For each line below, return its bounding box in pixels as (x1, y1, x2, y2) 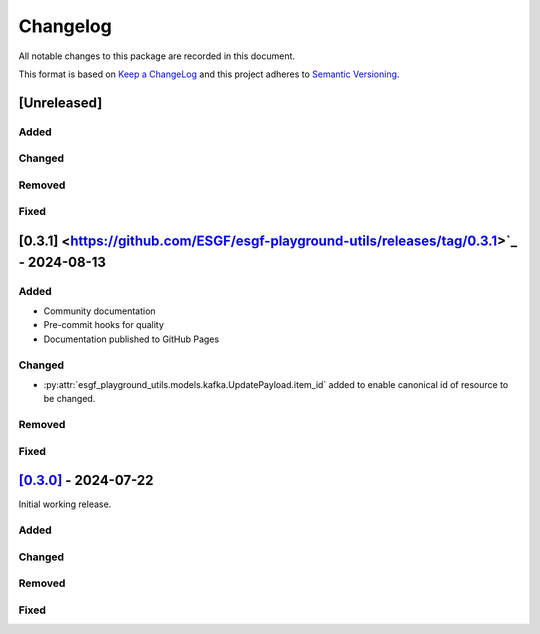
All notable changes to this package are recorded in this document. (18, 50, 295, 62)
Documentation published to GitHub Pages (43, 333, 220, 345)
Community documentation (43, 305, 156, 317)
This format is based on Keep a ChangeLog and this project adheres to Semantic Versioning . (18, 68, 400, 80)
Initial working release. (18, 498, 112, 510)
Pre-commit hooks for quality (43, 319, 165, 331)
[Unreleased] (18, 94, 103, 111)
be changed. (43, 393, 96, 405)
